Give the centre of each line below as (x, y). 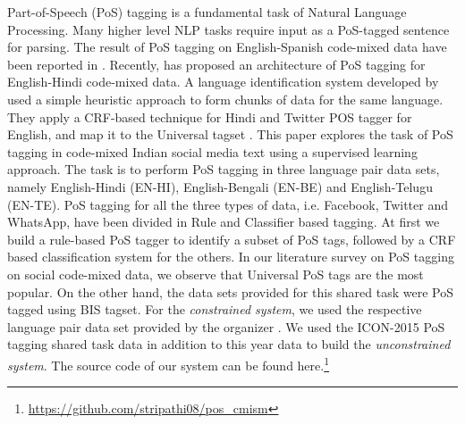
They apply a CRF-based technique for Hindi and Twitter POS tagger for (210, 116)
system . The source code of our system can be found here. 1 (169, 363)
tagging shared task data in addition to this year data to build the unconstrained (229, 344)
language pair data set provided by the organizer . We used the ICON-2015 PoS (226, 326)
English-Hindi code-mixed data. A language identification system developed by (223, 82)
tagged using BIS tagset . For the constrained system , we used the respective (215, 309)
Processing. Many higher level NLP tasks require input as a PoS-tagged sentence (228, 29)
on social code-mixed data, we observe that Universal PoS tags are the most (216, 274)
